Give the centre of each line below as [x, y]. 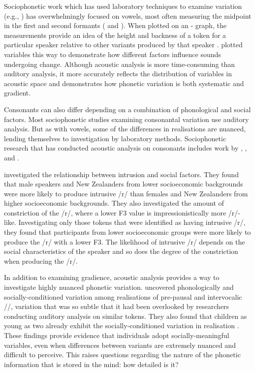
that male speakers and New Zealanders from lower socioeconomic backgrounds [124, 184]
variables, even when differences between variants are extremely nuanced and [120, 345]
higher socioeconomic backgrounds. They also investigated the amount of [114, 203]
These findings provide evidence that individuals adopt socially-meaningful [117, 335]
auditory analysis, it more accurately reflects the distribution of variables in [118, 74]
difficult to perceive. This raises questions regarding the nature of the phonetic [122, 355]
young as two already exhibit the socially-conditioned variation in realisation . [122, 325]
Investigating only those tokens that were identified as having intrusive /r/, [132, 222]
